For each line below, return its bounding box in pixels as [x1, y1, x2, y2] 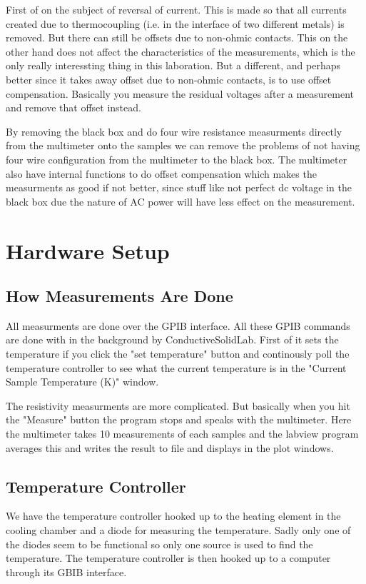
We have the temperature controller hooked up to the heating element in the [6, 508, 341, 523]
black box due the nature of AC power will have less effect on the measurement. [6, 193, 355, 208]
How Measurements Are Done [6, 285, 233, 307]
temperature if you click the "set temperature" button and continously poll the [6, 346, 350, 361]
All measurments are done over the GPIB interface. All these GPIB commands [6, 318, 350, 333]
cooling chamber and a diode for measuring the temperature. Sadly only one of [6, 523, 351, 538]
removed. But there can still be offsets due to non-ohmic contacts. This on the [6, 30, 348, 45]
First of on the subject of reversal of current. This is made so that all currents [6, 2, 347, 16]
